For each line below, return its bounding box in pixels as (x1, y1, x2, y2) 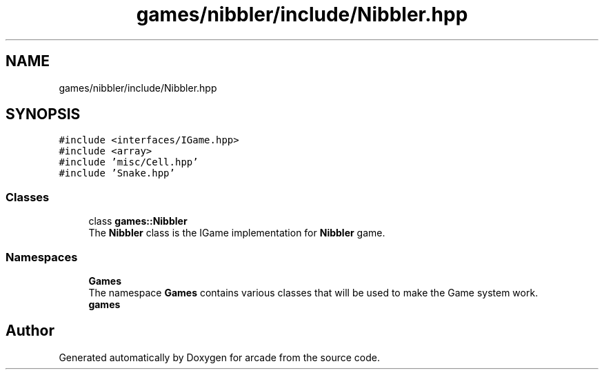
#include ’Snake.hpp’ (59, 168, 175, 179)
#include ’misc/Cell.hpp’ (59, 156, 199, 168)
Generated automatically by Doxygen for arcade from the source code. (59, 351, 380, 363)
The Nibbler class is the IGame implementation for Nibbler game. (88, 227, 385, 239)
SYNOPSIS (6, 105, 81, 123)
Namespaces (6, 250, 78, 264)
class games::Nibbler (88, 215, 188, 227)
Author (6, 322, 54, 340)
